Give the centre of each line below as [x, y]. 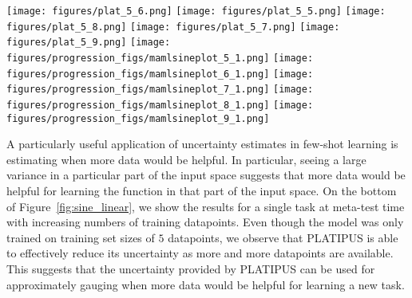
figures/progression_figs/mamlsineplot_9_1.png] [138, 118]
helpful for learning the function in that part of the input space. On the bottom [202, 191]
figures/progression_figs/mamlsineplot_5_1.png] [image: [160, 58]
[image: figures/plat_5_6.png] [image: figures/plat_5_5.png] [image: [196, 11]
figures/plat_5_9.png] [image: [89, 43]
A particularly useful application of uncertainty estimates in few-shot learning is [202, 144]
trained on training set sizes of [81, 237]
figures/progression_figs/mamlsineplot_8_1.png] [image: [160, 105]
